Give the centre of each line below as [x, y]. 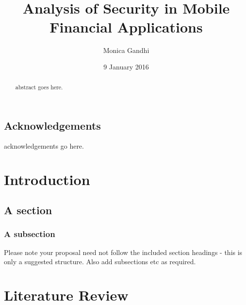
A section [28, 210]
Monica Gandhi [126, 50]
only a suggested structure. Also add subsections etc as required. [100, 262]
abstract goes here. [39, 87]
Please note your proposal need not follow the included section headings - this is [123, 252]
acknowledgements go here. [44, 145]
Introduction [47, 179]
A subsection [30, 234]
